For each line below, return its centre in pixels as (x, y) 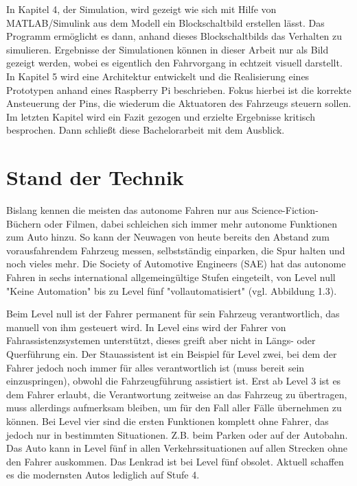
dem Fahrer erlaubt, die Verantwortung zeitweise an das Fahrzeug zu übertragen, (177, 394)
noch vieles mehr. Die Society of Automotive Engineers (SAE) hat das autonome (176, 264)
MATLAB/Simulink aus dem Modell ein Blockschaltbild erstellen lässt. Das (165, 22)
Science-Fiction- (285, 210)
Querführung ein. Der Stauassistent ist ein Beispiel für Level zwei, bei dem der (172, 354)
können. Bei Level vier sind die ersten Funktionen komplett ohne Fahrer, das (168, 421)
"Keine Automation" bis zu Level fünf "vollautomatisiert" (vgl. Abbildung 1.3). (172, 290)
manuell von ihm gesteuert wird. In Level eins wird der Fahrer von (146, 327)
